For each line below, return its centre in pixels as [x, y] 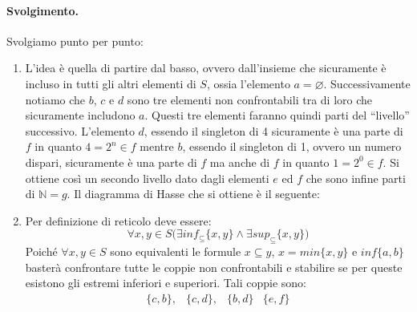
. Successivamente [367, 83]
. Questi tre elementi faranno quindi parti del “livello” [277, 115]
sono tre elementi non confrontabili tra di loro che [249, 99]
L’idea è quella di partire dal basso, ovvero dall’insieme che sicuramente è [206, 68]
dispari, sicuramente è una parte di [111, 162]
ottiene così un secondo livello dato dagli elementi [147, 178]
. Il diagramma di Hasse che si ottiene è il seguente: [193, 194]
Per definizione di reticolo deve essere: [118, 220]
